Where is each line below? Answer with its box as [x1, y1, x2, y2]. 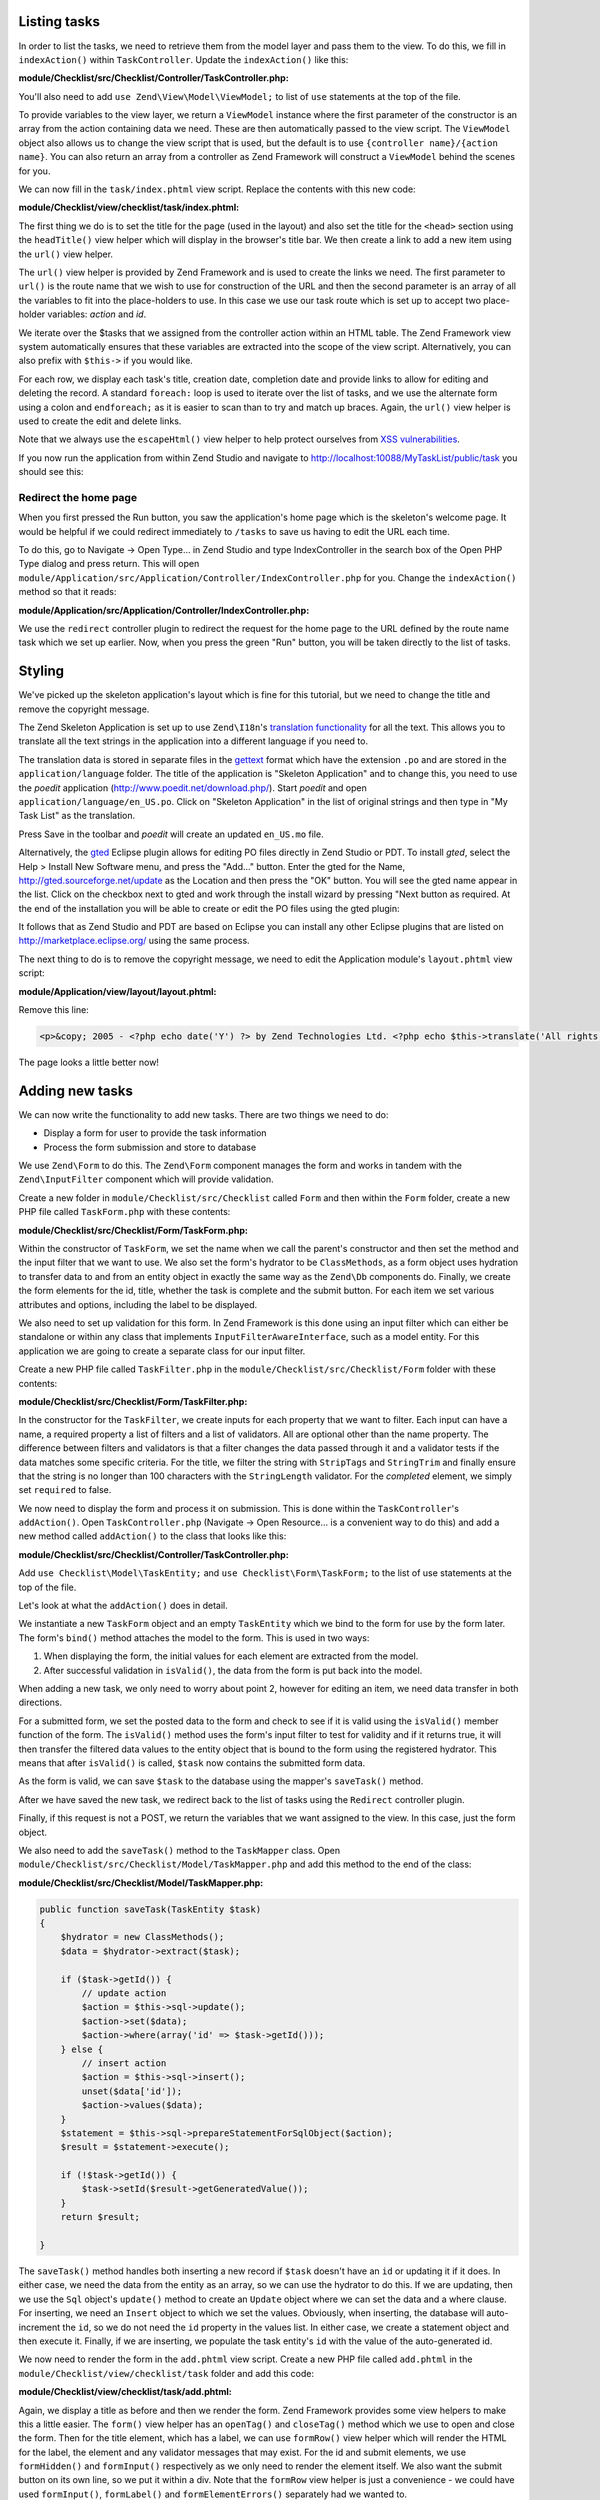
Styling [18, 663, 65, 680]
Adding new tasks [18, 1082, 134, 1099]
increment [18, 2321, 61, 2333]
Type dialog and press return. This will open [18, 558, 200, 570]
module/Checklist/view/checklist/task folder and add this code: [18, 2367, 315, 2379]
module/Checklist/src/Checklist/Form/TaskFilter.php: [18, 1395, 248, 1407]
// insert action [81, 2057, 167, 2069]
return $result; [60, 2211, 140, 2223]
